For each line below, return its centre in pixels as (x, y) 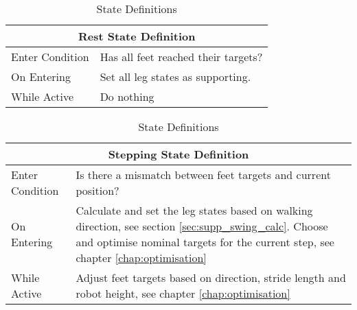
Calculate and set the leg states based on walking (194, 210)
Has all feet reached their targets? (181, 57)
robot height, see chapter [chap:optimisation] (183, 293)
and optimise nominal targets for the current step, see (205, 242)
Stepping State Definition (178, 154)
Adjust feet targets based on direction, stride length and (211, 277)
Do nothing (127, 96)
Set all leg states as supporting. (175, 76)
